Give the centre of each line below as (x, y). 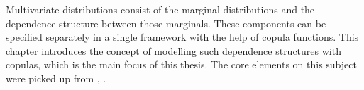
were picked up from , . (56, 78)
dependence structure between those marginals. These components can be (166, 23)
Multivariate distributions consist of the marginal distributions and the (160, 9)
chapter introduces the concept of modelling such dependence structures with (173, 50)
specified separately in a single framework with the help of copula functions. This (182, 37)
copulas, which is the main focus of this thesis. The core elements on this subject (181, 64)
